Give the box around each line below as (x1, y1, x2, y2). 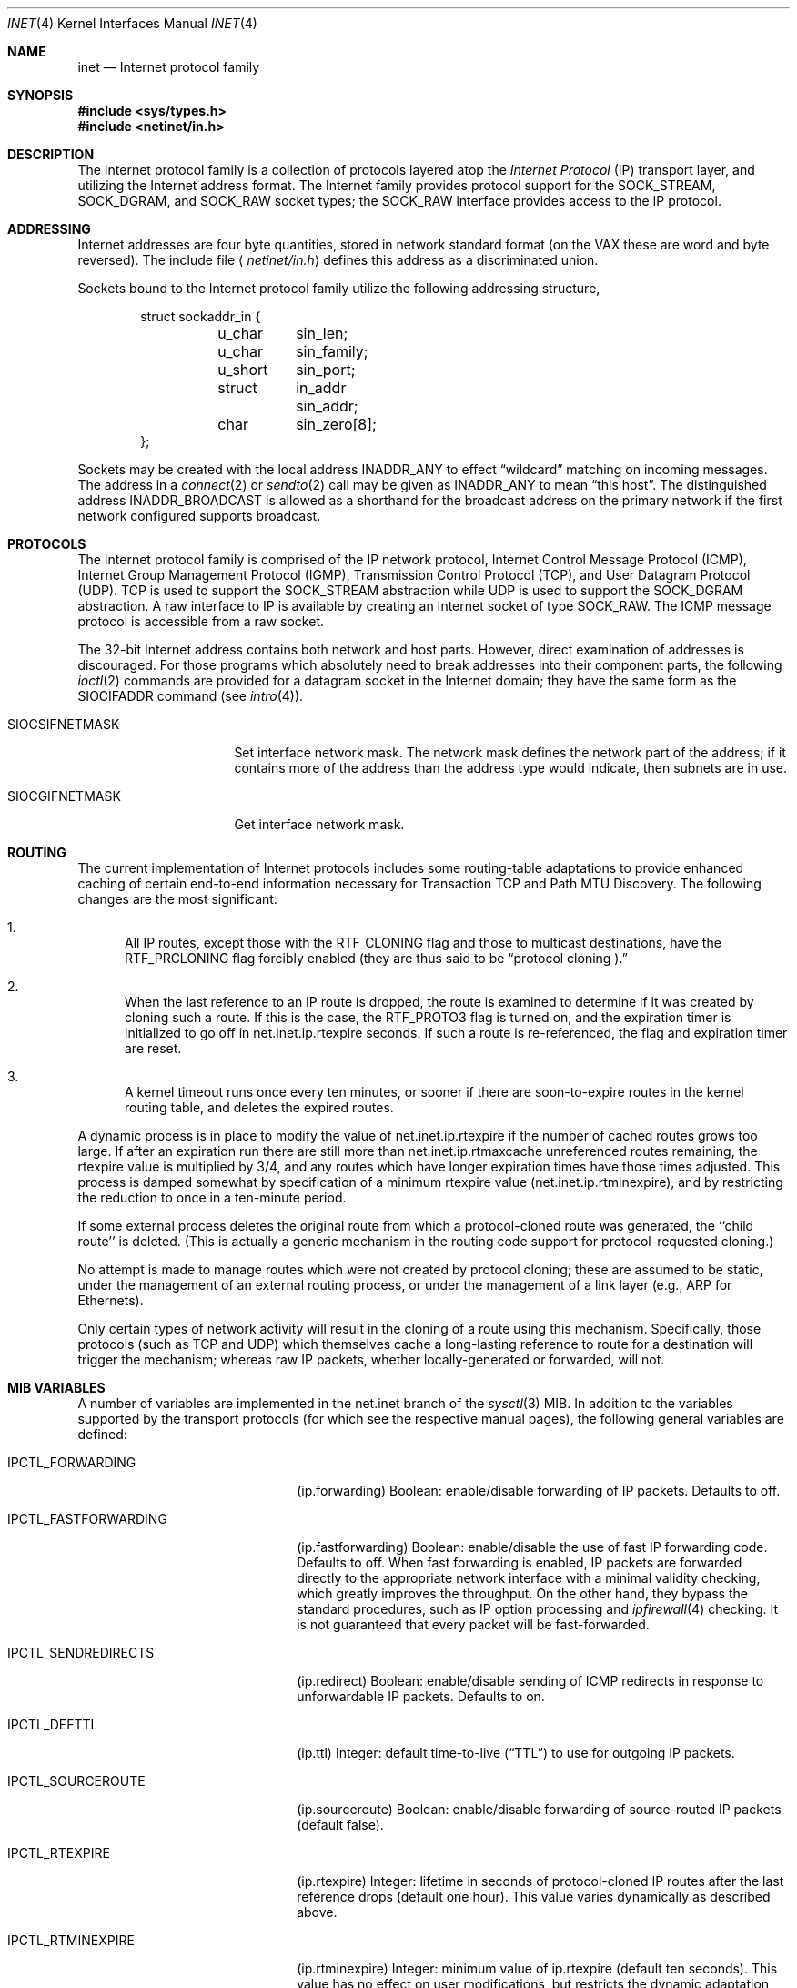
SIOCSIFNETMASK (7, 716, 120, 732)
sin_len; (296, 324, 348, 342)
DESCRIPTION (7, 147, 95, 162)
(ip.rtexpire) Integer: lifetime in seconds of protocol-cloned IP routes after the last (297, 1873, 784, 1889)
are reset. (125, 1040, 182, 1056)
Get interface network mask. (234, 816, 405, 832)
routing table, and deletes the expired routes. (125, 1100, 394, 1115)
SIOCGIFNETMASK (7, 788, 121, 804)
